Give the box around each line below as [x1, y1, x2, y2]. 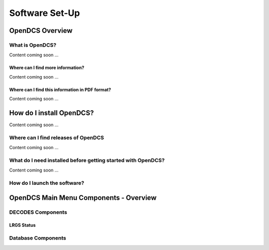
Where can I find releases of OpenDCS [9, 134, 104, 141]
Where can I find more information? [9, 65, 85, 71]
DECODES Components [9, 209, 67, 216]
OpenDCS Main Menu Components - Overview [9, 193, 157, 202]
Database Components [9, 235, 67, 242]
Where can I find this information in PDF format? [9, 86, 112, 92]
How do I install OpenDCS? [9, 108, 94, 117]
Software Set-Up [9, 7, 80, 18]
